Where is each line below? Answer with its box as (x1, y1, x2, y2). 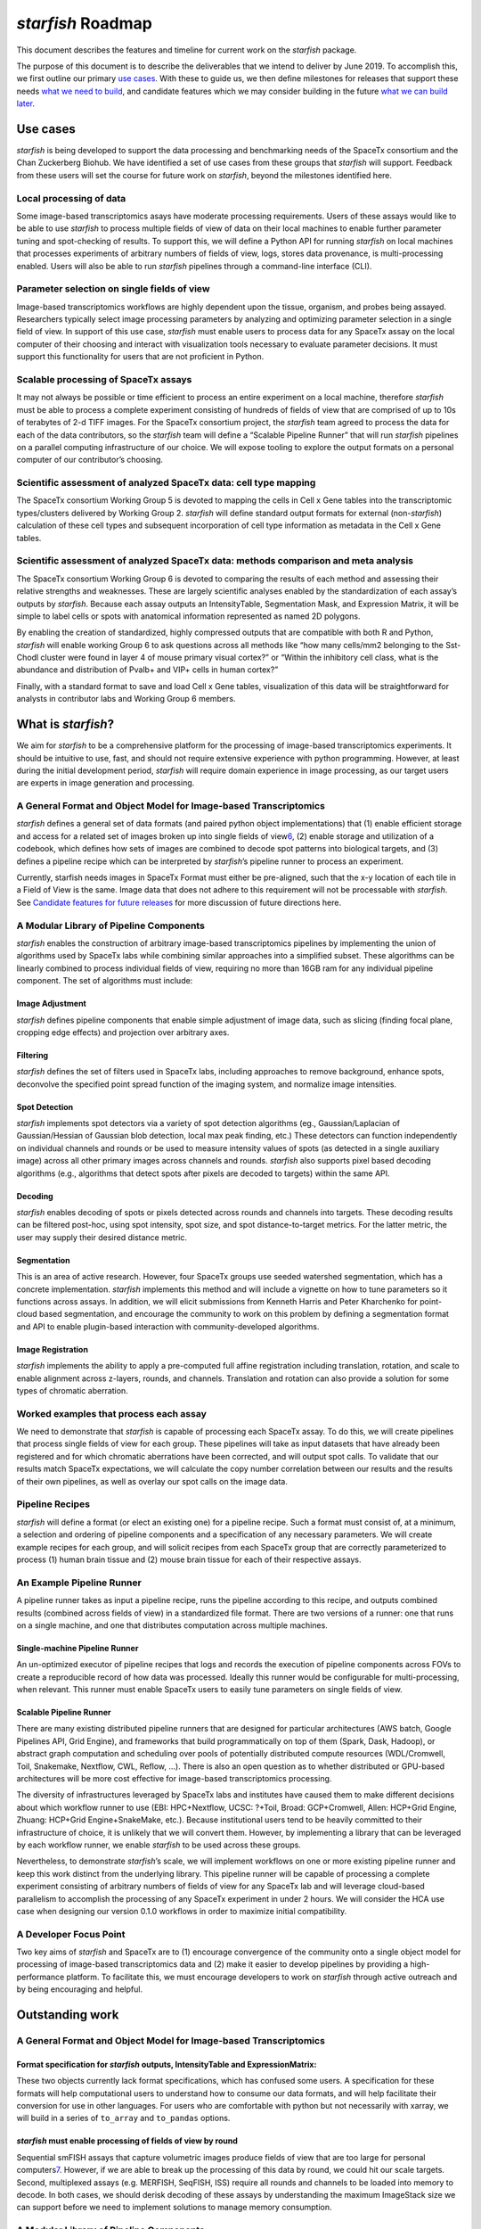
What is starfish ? (16, 717, 115, 732)
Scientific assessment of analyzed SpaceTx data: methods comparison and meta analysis (16, 555, 414, 567)
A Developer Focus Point (16, 1928, 126, 1940)
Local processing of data (16, 192, 126, 204)
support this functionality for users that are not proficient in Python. (16, 351, 265, 362)
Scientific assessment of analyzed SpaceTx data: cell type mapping (16, 477, 316, 489)
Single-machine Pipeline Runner (16, 1642, 139, 1653)
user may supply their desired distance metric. (16, 1231, 187, 1243)
